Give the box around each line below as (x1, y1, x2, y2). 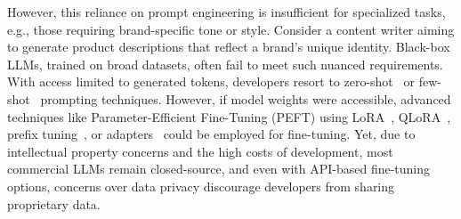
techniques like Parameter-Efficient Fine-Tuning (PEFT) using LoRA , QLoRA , (7, 107, 451, 126)
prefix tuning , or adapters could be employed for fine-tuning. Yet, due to (7, 125, 416, 143)
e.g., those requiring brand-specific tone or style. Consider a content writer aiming (7, 20, 455, 38)
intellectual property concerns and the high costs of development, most (7, 142, 393, 160)
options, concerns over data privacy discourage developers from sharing (7, 176, 395, 195)
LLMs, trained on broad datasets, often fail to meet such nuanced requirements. (7, 54, 443, 73)
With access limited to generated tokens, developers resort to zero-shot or (7, 72, 415, 91)
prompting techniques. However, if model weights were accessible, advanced (40, 89, 451, 108)
